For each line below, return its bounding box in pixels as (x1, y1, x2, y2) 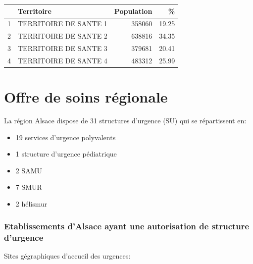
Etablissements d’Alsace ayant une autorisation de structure (4, 219, 250, 232)
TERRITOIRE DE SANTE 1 (18, 18, 107, 29)
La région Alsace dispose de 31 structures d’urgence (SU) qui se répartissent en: (4, 115, 247, 126)
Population (114, 5, 152, 16)
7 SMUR (15, 182, 42, 192)
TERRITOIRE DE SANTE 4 (18, 55, 107, 65)
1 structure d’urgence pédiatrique (15, 149, 117, 159)
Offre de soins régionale (4, 87, 168, 107)
